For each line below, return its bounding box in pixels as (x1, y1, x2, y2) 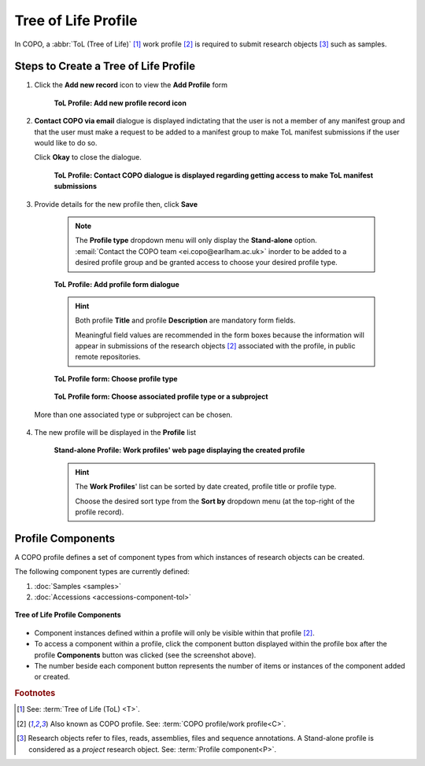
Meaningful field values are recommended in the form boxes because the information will (75, 330, 365, 340)
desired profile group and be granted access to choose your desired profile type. (75, 258, 338, 267)
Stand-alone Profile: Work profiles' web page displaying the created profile (54, 445, 305, 455)
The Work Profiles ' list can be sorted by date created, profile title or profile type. (75, 482, 337, 492)
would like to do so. (34, 138, 98, 148)
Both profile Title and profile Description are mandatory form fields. (75, 315, 296, 326)
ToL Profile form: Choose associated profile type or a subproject (54, 392, 268, 401)
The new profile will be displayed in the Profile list (34, 428, 197, 437)
